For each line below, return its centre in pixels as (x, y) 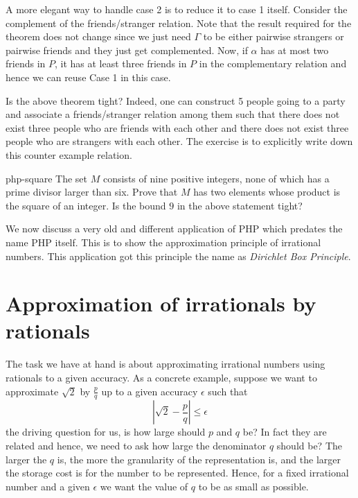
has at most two (295, 50)
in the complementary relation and (273, 63)
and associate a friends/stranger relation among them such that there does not (173, 114)
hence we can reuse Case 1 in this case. (88, 77)
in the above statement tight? (240, 205)
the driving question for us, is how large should (106, 432)
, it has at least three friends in (120, 63)
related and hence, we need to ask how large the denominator (136, 446)
